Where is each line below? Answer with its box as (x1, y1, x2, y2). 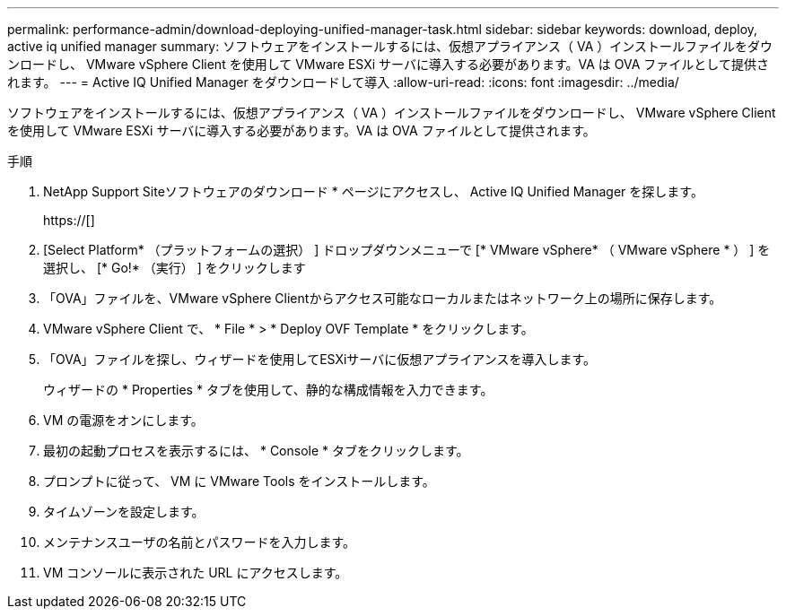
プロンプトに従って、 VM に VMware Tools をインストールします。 (43, 473, 435, 489)
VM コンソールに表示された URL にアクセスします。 (43, 565, 348, 580)
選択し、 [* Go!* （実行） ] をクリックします (43, 260, 306, 275)
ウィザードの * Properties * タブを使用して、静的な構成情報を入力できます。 (43, 382, 493, 397)
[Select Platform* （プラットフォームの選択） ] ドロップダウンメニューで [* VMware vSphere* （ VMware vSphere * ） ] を (43, 242, 771, 257)
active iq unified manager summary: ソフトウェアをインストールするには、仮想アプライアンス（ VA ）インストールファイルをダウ (7, 39, 773, 54)
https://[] (43, 213, 95, 228)
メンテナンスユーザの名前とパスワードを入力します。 (43, 534, 356, 550)
